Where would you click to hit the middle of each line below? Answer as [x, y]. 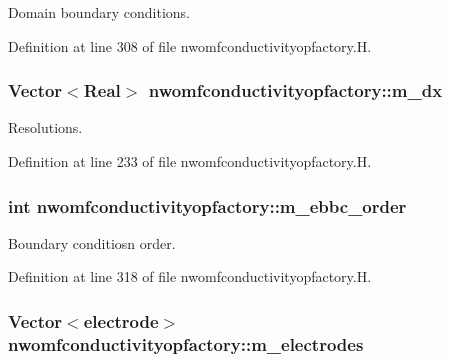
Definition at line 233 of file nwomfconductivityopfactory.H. [190, 161]
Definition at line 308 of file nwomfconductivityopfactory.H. [190, 45]
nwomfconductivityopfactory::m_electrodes [186, 343]
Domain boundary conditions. [99, 12]
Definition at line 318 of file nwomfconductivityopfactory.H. [190, 276]
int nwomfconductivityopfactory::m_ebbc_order [207, 205]
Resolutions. [45, 127]
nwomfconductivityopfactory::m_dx [295, 90]
